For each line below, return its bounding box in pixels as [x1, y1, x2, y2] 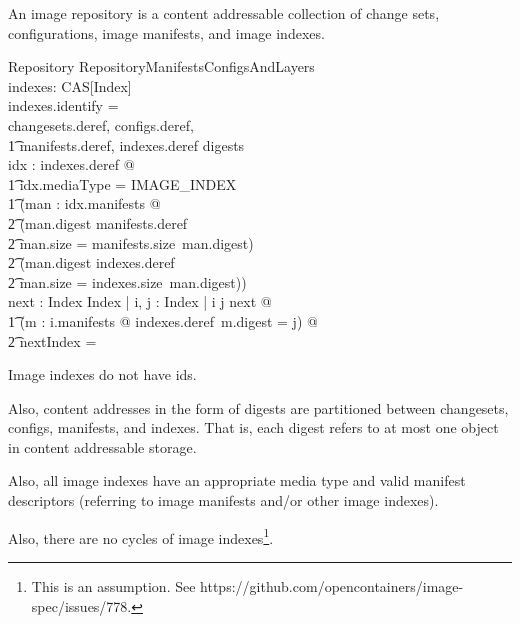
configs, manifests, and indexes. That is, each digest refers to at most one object [8, 417, 499, 438]
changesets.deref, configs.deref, [8, 114, 194, 135]
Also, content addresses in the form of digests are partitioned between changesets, [8, 397, 509, 418]
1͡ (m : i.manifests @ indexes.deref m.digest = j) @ [8, 310, 318, 331]
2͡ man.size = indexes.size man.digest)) [8, 271, 247, 292]
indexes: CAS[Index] [8, 75, 132, 96]
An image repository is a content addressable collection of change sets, [8, 3, 440, 23]
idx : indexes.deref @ [8, 154, 135, 175]
